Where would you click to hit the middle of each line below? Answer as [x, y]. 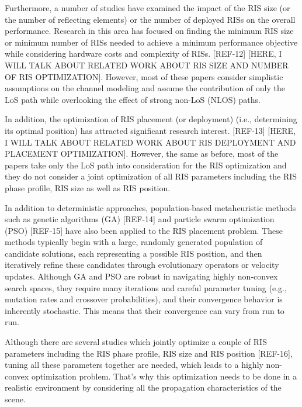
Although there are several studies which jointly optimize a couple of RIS [136, 342]
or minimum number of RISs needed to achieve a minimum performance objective [151, 42]
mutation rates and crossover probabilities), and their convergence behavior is [144, 299]
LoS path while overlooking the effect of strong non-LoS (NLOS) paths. [133, 99]
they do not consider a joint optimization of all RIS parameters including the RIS [151, 176]
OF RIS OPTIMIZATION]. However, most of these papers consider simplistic [144, 76]
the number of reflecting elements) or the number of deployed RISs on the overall [150, 19]
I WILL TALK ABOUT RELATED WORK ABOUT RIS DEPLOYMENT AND [150, 142]
